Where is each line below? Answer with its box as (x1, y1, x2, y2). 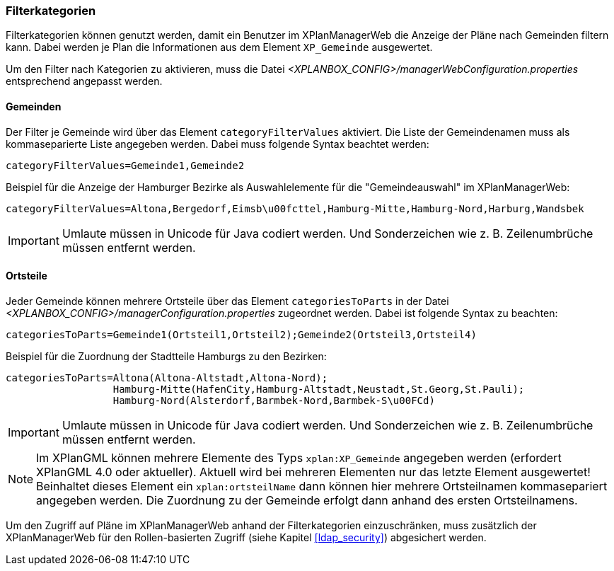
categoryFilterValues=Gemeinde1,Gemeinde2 (6, 159, 245, 171)
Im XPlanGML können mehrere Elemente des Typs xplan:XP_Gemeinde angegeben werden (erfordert (36, 450, 562, 465)
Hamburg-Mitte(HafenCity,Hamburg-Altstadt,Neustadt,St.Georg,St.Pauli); (112, 383, 525, 395)
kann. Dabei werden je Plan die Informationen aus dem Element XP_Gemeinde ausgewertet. (6, 41, 433, 54)
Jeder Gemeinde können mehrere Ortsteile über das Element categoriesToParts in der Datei (6, 294, 449, 307)
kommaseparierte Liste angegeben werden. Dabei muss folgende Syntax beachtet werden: (6, 137, 429, 150)
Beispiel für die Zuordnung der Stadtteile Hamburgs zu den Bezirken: (6, 350, 327, 362)
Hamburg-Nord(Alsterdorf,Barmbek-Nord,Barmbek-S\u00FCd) (112, 394, 435, 406)
